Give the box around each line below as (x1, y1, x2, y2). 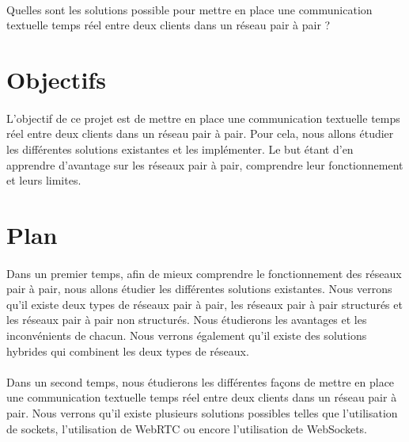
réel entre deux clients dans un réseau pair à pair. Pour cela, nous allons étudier (6, 125, 394, 142)
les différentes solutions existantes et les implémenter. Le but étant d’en (6, 140, 354, 157)
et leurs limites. (6, 172, 81, 189)
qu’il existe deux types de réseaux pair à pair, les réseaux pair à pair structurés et (6, 295, 403, 312)
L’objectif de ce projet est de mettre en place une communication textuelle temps (6, 109, 400, 126)
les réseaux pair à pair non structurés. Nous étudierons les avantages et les (6, 311, 367, 328)
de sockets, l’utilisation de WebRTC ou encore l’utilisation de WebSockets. (6, 420, 368, 436)
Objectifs (6, 63, 106, 95)
